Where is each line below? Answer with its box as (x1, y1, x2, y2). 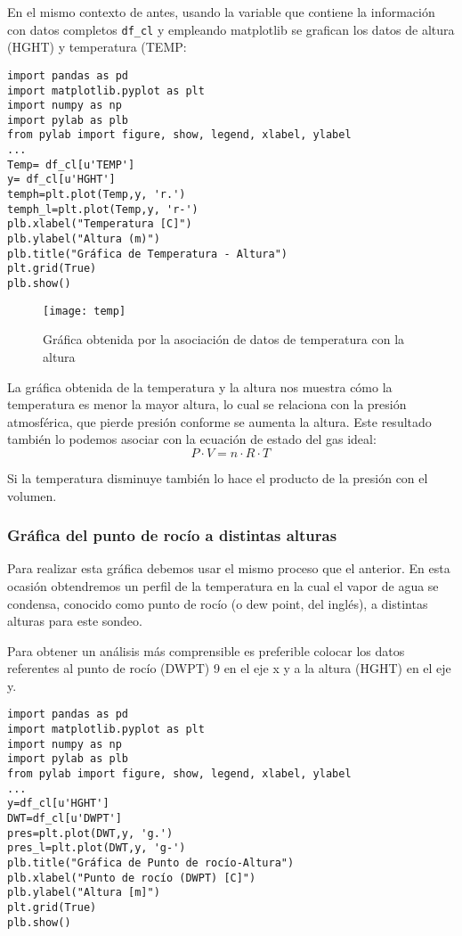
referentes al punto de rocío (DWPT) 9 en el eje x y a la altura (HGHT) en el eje (7, 659, 451, 677)
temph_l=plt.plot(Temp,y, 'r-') (7, 202, 199, 216)
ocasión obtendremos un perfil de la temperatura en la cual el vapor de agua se (7, 576, 439, 595)
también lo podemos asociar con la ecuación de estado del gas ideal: (7, 430, 377, 448)
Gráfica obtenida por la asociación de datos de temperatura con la (43, 330, 405, 349)
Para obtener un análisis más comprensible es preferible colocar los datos (7, 641, 405, 660)
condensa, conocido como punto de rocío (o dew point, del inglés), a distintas (7, 594, 428, 612)
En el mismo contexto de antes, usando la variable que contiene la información (7, 3, 435, 21)
